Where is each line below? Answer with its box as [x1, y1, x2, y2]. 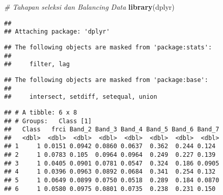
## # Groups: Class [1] [4, 117, 92, 125]
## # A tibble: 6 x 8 [4, 108, 77, 116]
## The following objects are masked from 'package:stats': [4, 43, 212, 51]
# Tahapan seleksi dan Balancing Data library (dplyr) [4, 2, 175, 12]
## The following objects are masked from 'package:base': [4, 76, 208, 83]
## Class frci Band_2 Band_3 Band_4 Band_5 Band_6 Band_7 [4, 126, 219, 133]
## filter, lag [4, 61, 70, 68]
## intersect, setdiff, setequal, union [4, 93, 157, 101]
